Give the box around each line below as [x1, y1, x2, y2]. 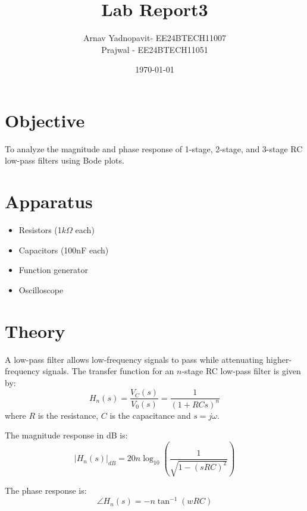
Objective [5, 108, 85, 132]
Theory [5, 318, 65, 343]
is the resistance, [37, 409, 99, 421]
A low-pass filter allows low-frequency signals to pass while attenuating [5, 353, 264, 365]
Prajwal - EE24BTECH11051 [101, 43, 208, 55]
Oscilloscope [18, 283, 64, 296]
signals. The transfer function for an [42, 365, 174, 377]
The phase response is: [5, 484, 87, 497]
